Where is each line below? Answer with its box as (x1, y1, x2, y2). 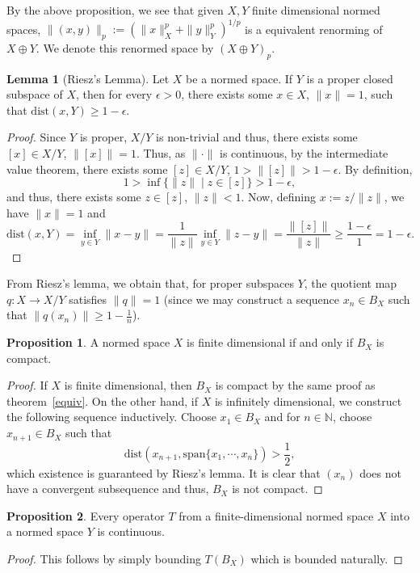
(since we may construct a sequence (163, 290, 340, 307)
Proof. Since (6, 129, 66, 145)
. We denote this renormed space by (36, 39, 214, 56)
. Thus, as (136, 145, 186, 162)
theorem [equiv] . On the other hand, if (6, 392, 198, 409)
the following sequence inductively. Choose (6, 408, 216, 425)
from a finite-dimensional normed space (178, 507, 374, 524)
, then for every (76, 86, 153, 103)
